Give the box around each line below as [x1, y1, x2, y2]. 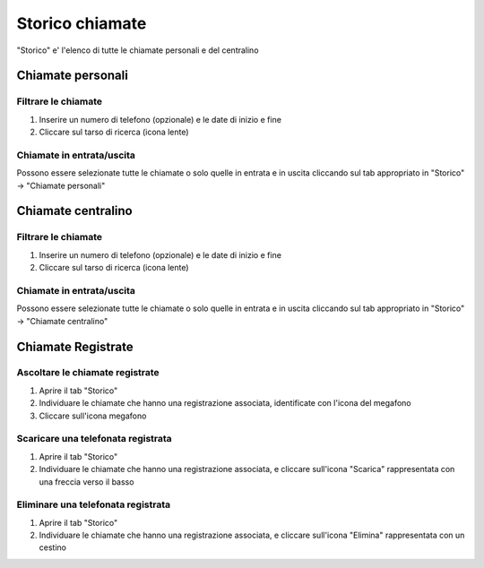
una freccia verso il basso [39, 476, 134, 487]
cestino [39, 542, 67, 553]
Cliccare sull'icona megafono [39, 410, 147, 421]
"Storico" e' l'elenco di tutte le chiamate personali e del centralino [16, 45, 259, 56]
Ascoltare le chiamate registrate [16, 366, 160, 379]
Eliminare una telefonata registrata [16, 498, 170, 511]
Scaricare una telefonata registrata [16, 433, 172, 445]
